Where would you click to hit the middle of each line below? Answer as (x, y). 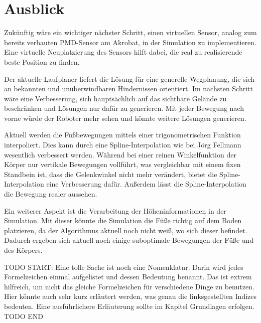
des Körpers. (23, 250)
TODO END (24, 316)
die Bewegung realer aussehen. (51, 194)
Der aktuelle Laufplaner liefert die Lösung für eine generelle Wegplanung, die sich (129, 78)
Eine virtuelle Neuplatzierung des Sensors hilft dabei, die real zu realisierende (123, 52)
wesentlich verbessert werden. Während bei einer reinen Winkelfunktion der (120, 154)
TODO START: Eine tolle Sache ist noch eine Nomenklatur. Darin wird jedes (124, 267)
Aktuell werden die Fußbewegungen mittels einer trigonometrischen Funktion (122, 135)
